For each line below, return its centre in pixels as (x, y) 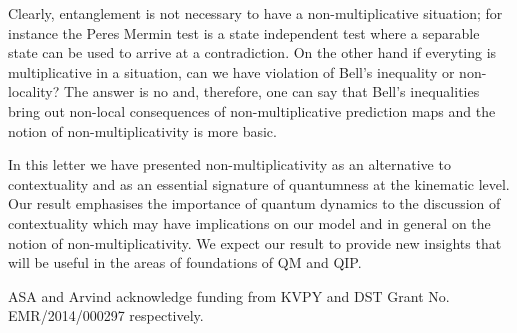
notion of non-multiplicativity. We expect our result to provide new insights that (255, 242)
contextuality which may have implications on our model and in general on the (249, 222)
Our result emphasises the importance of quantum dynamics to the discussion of (254, 203)
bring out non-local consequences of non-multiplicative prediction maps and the (252, 110)
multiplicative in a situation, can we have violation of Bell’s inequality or (231, 71)
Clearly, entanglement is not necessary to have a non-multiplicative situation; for (255, 13)
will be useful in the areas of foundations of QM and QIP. (185, 262)
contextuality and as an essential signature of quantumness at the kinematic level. (259, 183)
